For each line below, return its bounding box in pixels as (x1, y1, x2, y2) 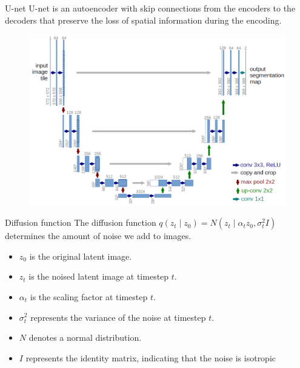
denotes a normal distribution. (28, 331, 142, 344)
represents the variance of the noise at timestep (30, 310, 206, 323)
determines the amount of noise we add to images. (5, 229, 192, 242)
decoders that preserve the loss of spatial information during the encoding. (5, 13, 282, 26)
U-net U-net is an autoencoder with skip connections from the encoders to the (5, 2, 296, 14)
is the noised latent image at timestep (28, 270, 169, 283)
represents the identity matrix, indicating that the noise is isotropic (25, 351, 276, 364)
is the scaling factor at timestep (30, 290, 148, 303)
